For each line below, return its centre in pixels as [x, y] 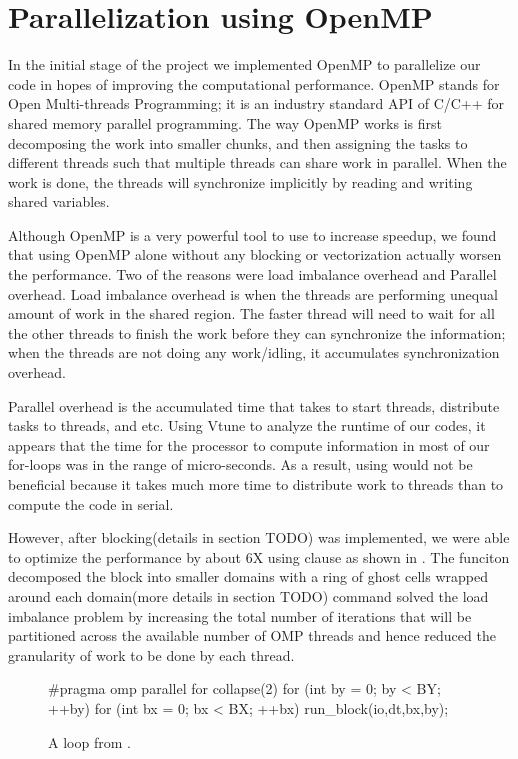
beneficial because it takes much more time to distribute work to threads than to [256, 484]
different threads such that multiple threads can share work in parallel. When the [257, 162]
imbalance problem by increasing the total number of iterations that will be [240, 615]
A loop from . [89, 741]
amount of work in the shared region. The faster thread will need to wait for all [251, 313]
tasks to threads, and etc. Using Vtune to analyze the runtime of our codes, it [247, 425]
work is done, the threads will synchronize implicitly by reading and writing [240, 181]
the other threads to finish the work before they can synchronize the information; [257, 332]
